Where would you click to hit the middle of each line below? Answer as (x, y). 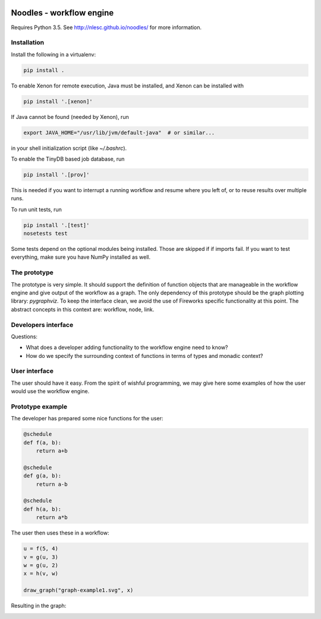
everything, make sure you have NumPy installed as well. (81, 257)
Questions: (24, 337)
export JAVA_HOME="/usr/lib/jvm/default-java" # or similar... (119, 133)
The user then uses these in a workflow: (60, 533)
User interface (32, 371)
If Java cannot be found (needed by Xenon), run (70, 117)
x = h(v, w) (41, 574)
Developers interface (42, 325)
